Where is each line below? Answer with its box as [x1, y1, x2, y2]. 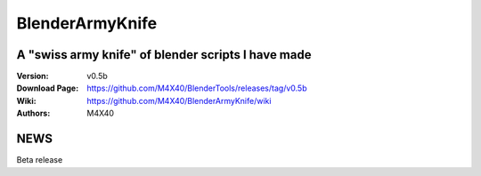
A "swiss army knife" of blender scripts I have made [16, 47, 312, 62]
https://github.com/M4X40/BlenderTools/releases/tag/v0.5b [86, 83, 307, 93]
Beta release [16, 155, 63, 165]
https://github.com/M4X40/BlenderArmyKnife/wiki [86, 95, 272, 106]
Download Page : [16, 83, 79, 93]
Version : [16, 71, 49, 82]
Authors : [16, 108, 51, 119]
